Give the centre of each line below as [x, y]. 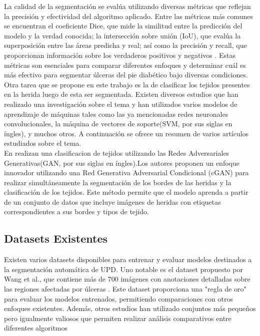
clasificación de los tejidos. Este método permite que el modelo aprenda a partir [126, 192]
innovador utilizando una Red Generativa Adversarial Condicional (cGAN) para [126, 172]
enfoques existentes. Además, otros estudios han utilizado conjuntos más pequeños [130, 308]
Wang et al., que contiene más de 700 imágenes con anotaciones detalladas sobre [127, 279]
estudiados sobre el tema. [43, 143]
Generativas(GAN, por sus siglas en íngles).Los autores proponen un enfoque [122, 163]
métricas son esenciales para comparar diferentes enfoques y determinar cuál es [125, 65]
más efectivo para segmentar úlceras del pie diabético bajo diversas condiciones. [126, 75]
